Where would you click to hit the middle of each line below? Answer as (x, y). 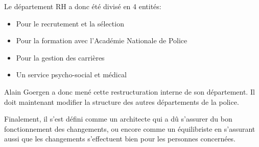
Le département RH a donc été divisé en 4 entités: (83, 6)
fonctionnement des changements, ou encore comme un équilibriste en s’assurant (130, 128)
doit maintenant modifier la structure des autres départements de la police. (122, 101)
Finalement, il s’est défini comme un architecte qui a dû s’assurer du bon (118, 119)
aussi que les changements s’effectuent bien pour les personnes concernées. (120, 139)
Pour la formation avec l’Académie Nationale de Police (102, 40)
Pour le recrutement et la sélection (70, 23)
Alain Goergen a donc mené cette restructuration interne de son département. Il (129, 91)
